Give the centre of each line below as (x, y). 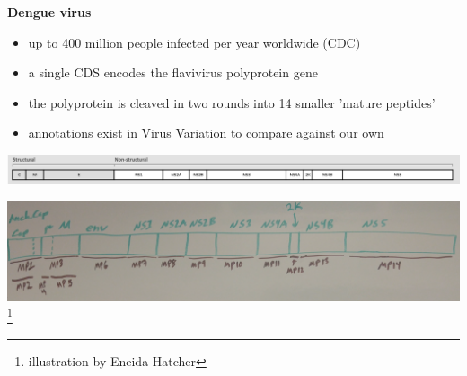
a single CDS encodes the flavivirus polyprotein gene (173, 72)
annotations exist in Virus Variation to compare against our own (206, 133)
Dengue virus (49, 12)
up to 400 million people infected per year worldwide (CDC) (194, 42)
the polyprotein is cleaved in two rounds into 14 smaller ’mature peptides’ (232, 102)
